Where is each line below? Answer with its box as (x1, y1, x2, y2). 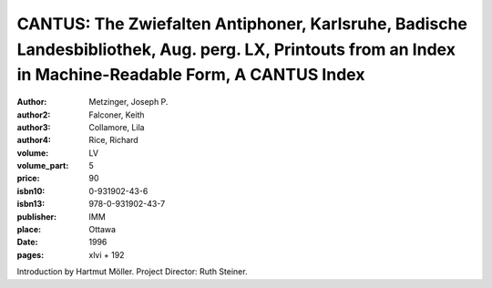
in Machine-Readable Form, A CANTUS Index (16, 65, 365, 86)
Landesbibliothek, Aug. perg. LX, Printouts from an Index (16, 39, 456, 59)
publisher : (16, 211, 57, 222)
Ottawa (88, 224, 117, 235)
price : (16, 173, 40, 184)
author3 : (16, 121, 51, 132)
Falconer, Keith (88, 109, 145, 120)
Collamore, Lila (88, 121, 145, 132)
